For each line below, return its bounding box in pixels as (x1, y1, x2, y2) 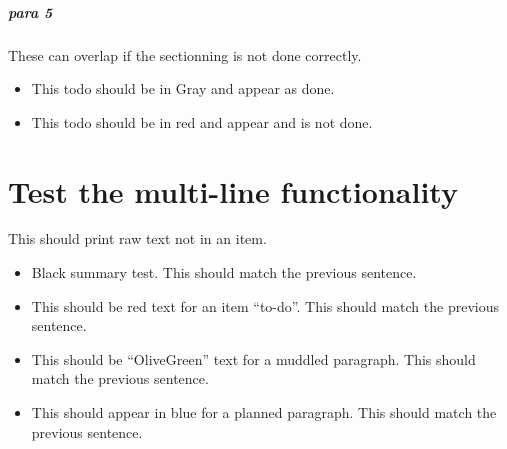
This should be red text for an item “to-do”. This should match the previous (31, 295, 499, 316)
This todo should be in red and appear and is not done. (31, 111, 373, 132)
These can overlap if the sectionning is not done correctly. (8, 44, 362, 65)
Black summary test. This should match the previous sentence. (31, 262, 417, 283)
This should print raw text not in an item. (8, 228, 267, 249)
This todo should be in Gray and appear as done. (31, 78, 335, 99)
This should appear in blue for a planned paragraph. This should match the (31, 402, 497, 423)
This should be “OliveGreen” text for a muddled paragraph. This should (31, 348, 476, 369)
